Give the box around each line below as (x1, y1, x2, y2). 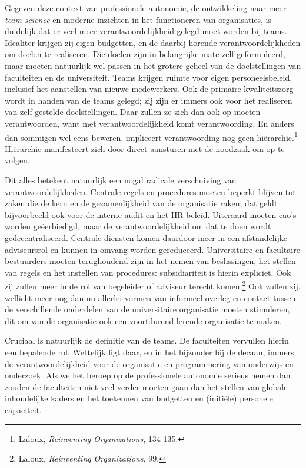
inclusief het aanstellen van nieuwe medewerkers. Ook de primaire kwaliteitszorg (5, 83, 294, 95)
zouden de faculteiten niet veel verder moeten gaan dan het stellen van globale (5, 380, 288, 393)
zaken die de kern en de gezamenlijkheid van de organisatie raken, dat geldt (5, 197, 278, 209)
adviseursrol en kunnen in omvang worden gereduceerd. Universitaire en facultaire (5, 243, 300, 255)
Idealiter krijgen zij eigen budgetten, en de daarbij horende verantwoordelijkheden (5, 36, 301, 48)
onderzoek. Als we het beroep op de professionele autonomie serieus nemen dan (5, 369, 291, 381)
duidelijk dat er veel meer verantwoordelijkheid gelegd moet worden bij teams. (5, 25, 287, 37)
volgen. (5, 154, 30, 166)
